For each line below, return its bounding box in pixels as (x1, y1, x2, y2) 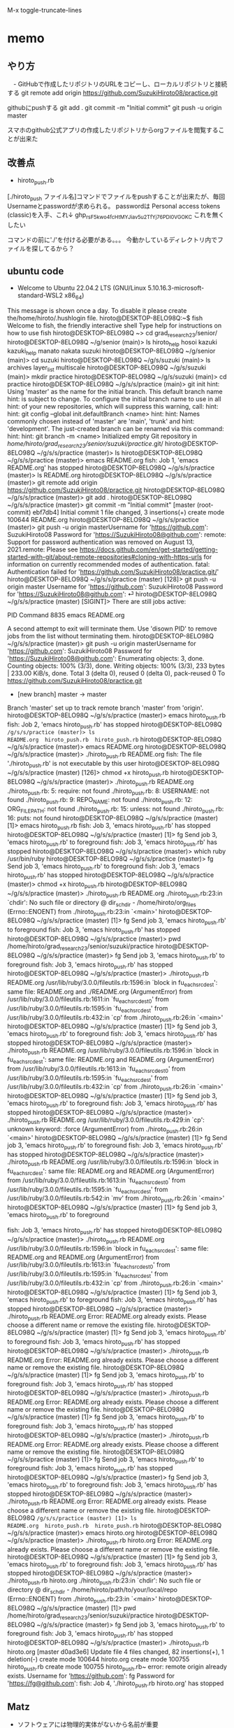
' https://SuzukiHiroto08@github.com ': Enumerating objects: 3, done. (7, 654, 205, 662)
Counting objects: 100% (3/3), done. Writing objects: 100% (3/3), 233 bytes (7, 661, 226, 670)
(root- (196, 500, 214, 509)
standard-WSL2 (17, 291, 63, 300)
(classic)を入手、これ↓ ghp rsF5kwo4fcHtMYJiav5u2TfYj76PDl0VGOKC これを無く (7, 211, 225, 221)
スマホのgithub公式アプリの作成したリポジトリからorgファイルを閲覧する (7, 126, 219, 134)
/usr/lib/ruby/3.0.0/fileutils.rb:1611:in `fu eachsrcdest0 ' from (7, 995, 169, 1005)
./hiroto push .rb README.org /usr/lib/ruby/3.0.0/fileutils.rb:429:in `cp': (7, 1116, 205, 1125)
